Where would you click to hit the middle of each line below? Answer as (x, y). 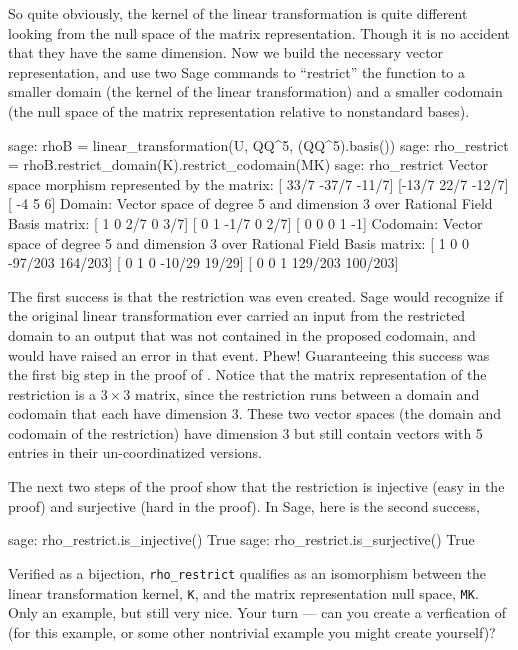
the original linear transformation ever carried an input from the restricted (237, 315)
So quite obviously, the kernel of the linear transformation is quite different (238, 13)
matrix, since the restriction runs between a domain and (307, 393)
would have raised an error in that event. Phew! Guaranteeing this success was (249, 354)
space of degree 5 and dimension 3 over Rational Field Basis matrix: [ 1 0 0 (239, 242)
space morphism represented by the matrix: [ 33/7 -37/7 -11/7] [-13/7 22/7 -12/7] (258, 183)
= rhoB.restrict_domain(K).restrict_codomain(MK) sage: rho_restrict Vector (248, 164)
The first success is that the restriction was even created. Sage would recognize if (255, 295)
